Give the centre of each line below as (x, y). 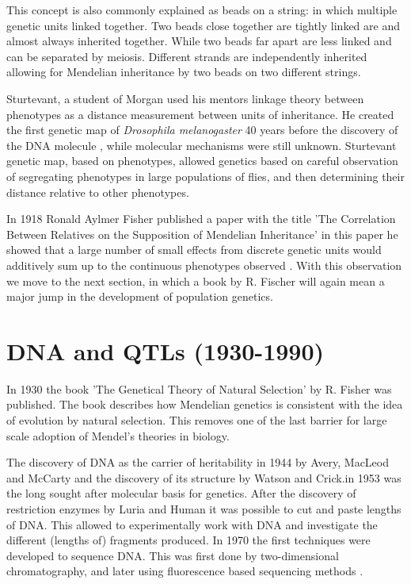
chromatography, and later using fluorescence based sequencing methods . (185, 571)
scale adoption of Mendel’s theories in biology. (118, 435)
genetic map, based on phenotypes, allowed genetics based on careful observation (202, 161)
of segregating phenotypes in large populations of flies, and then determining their (205, 176)
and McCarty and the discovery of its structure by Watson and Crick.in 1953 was (204, 477)
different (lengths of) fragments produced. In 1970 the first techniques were (188, 540)
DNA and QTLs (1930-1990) (166, 350)
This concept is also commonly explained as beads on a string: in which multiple (202, 10)
